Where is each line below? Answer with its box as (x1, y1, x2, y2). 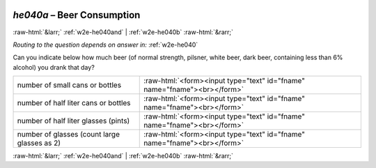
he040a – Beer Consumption (13, 9, 141, 21)
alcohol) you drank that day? (13, 63, 95, 71)
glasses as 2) (17, 138, 61, 148)
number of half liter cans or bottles (17, 98, 132, 108)
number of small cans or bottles (17, 80, 122, 90)
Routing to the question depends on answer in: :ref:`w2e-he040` (13, 40, 198, 49)
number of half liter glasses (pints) (17, 116, 130, 125)
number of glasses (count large (17, 130, 120, 139)
